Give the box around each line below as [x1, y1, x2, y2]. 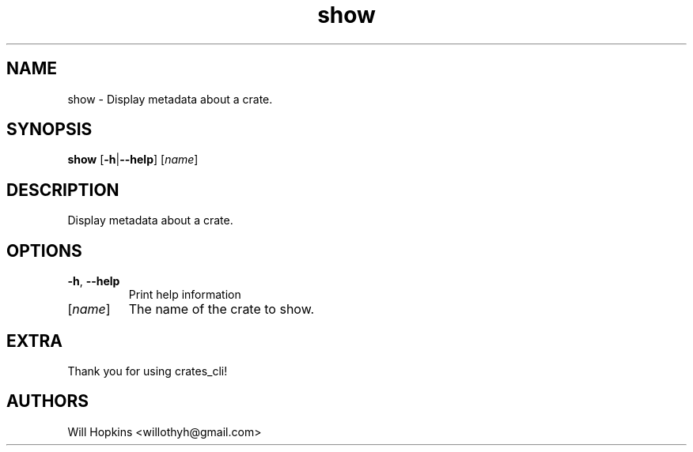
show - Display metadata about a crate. [67, 92, 273, 106]
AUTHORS [6, 391, 89, 412]
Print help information [128, 288, 241, 302]
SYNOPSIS [6, 119, 93, 140]
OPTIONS [6, 240, 82, 261]
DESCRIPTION [6, 179, 119, 200]
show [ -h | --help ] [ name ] [67, 153, 199, 167]
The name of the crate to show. [128, 301, 315, 318]
